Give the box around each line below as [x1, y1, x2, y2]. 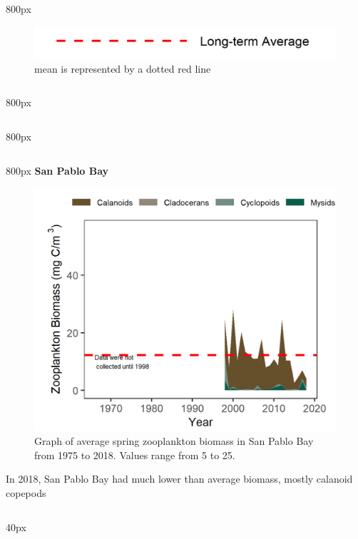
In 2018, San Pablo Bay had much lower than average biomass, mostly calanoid [6, 471, 353, 486]
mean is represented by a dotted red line [34, 61, 211, 76]
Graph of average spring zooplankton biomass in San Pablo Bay [34, 433, 314, 448]
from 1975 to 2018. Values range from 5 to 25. [34, 447, 235, 462]
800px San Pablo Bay [6, 163, 109, 178]
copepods [6, 486, 46, 500]
